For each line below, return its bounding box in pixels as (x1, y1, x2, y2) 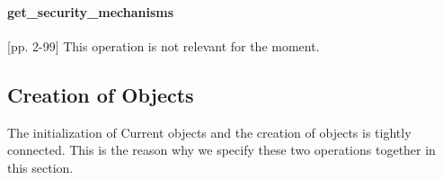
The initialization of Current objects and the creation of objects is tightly (7, 122, 412, 141)
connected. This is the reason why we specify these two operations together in (7, 140, 436, 159)
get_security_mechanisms (7, 2, 174, 21)
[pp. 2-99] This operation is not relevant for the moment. (7, 36, 320, 55)
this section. (7, 157, 74, 176)
